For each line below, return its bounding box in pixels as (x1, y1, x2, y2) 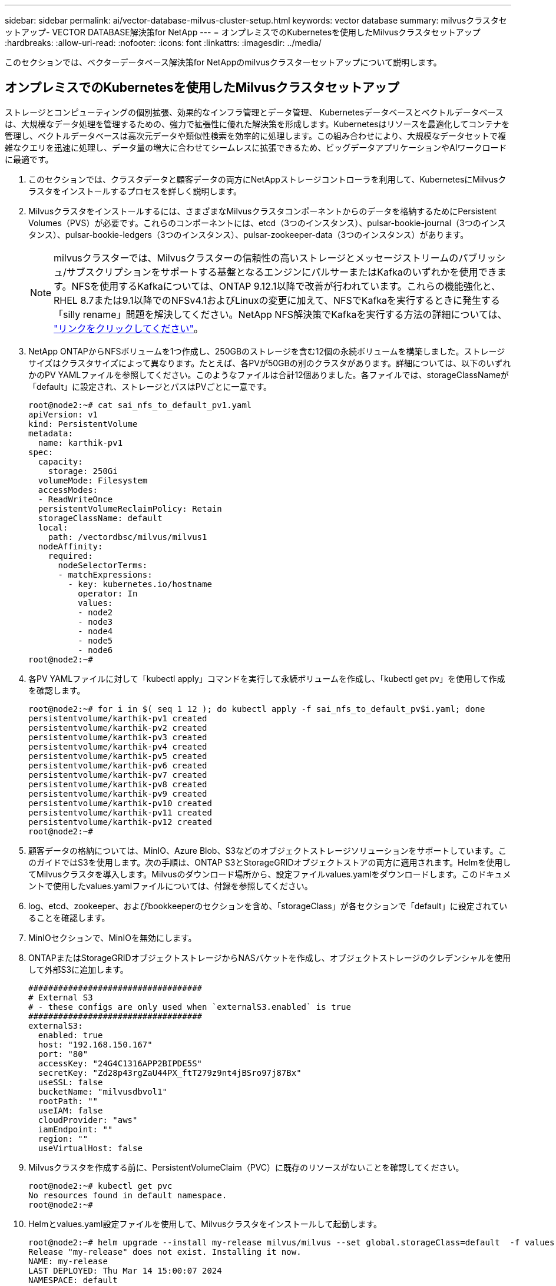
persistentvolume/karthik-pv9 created (28, 788, 207, 798)
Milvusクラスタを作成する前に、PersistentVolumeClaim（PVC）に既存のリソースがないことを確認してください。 (28, 1162, 464, 1172)
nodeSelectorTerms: (58, 560, 148, 570)
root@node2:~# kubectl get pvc (28, 1181, 173, 1191)
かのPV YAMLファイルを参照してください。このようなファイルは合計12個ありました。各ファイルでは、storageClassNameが (28, 369, 509, 380)
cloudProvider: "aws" (38, 1115, 138, 1125)
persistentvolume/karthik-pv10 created (28, 798, 212, 808)
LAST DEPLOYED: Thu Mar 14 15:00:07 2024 (28, 1265, 222, 1275)
